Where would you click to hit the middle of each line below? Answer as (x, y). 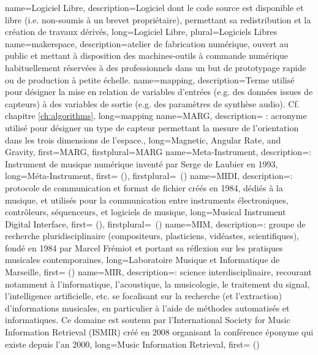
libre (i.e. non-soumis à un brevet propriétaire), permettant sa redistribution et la (158, 19)
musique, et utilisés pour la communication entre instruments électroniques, (147, 200)
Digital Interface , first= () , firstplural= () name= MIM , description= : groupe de (155, 223)
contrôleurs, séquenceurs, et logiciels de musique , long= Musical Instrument (146, 212)
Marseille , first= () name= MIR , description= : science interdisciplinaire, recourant (158, 272)
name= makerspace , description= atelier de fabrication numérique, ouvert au (147, 43)
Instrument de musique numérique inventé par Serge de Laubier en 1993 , (142, 163)
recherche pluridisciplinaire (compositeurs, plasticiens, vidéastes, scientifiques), (152, 236)
